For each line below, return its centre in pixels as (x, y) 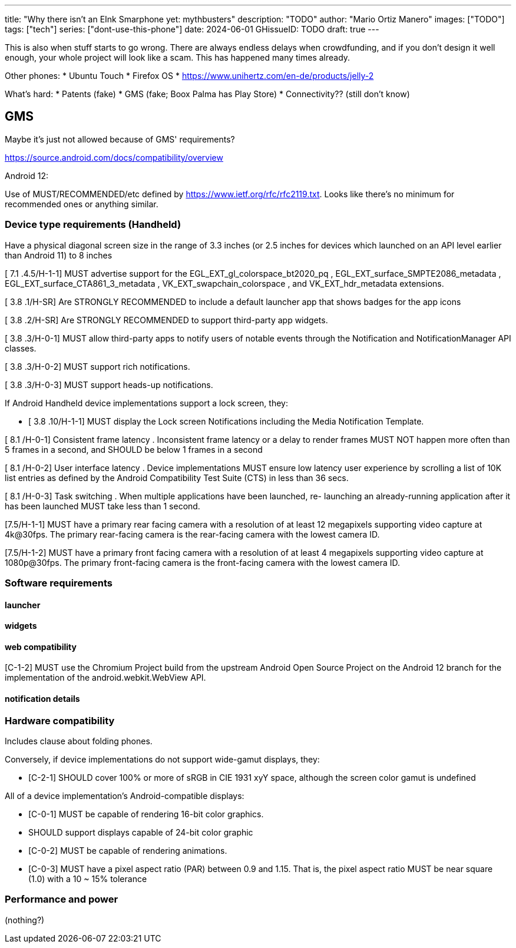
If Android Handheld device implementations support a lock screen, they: (146, 403)
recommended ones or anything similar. (82, 204)
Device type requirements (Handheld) (93, 225)
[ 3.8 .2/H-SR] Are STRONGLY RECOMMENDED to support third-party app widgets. (166, 320)
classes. (21, 348)
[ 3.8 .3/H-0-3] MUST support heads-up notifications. (109, 384)
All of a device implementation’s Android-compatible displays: (125, 796)
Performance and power (62, 899)
